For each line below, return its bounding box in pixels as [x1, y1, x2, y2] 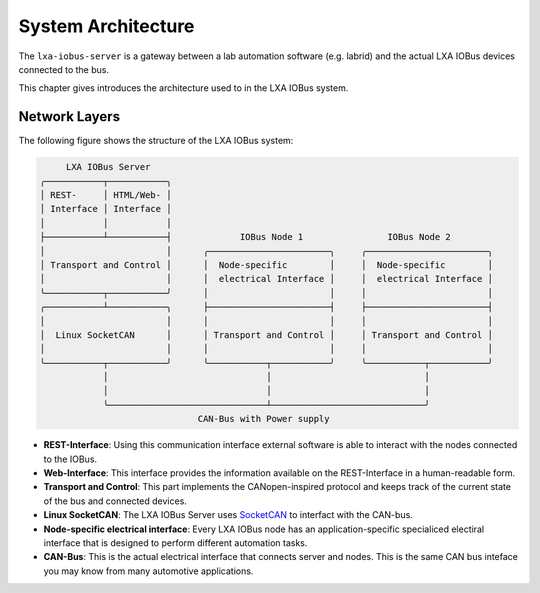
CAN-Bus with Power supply [197, 413, 330, 425]
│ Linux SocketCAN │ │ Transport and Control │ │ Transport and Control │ [39, 329, 494, 340]
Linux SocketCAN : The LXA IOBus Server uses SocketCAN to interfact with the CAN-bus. [43, 509, 414, 521]
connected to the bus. [18, 63, 110, 75]
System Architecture [18, 15, 195, 37]
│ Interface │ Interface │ [39, 203, 172, 215]
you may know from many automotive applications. [43, 565, 254, 577]
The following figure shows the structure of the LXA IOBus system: [18, 135, 294, 147]
